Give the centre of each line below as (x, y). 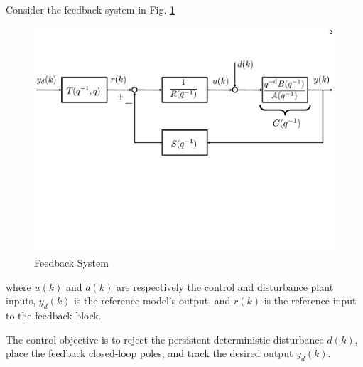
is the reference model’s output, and (152, 300)
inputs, (21, 300)
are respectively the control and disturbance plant (225, 286)
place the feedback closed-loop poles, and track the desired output (150, 353)
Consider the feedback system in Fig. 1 (91, 9)
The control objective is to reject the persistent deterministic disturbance (165, 339)
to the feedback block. (54, 315)
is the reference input (310, 300)
